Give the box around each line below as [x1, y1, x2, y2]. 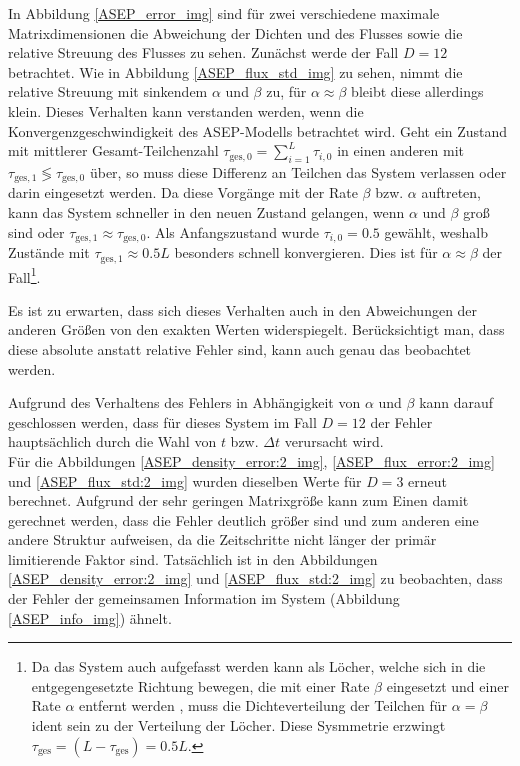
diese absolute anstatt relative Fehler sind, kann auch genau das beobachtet [8, 338, 472, 359]
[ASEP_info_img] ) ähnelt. [8, 607, 172, 628]
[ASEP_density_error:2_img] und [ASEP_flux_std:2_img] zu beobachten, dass [8, 568, 503, 589]
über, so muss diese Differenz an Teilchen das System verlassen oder [89, 161, 507, 182]
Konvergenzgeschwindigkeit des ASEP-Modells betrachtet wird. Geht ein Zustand [8, 120, 508, 141]
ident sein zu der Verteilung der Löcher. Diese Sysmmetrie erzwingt [31, 715, 446, 736]
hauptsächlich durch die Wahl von [8, 431, 217, 452]
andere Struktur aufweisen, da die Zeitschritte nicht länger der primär [8, 529, 437, 550]
